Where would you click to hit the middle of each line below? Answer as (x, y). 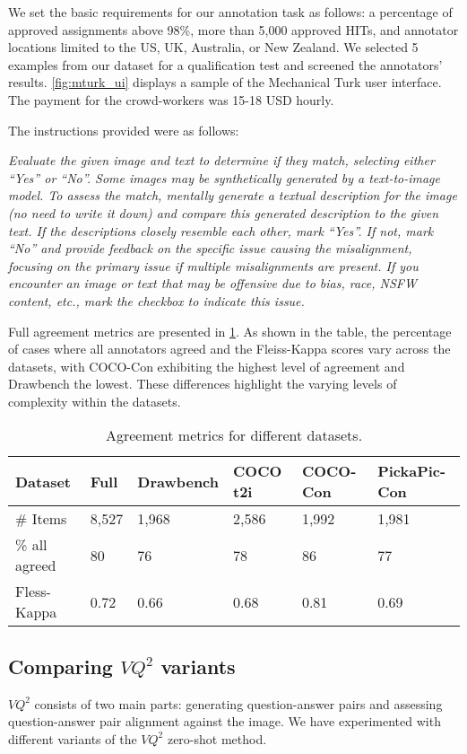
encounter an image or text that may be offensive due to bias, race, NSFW (212, 283)
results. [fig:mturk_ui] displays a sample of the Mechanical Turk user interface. (225, 82)
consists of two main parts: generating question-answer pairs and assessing (238, 703)
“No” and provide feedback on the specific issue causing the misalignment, (210, 248)
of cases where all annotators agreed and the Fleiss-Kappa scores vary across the (229, 349)
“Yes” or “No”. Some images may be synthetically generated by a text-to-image (225, 177)
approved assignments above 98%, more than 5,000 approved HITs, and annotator (233, 29)
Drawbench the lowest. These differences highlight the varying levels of (203, 384)
